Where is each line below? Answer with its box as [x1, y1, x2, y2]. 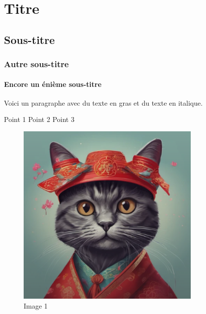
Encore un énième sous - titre [4, 78, 102, 89]
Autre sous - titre [4, 58, 69, 70]
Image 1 [24, 300, 48, 311]
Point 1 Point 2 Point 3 [4, 114, 74, 124]
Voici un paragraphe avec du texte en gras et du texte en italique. [4, 97, 203, 108]
